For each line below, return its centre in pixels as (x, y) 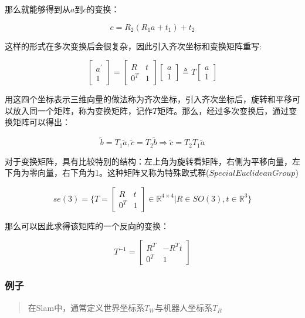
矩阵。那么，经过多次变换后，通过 (223, 110)
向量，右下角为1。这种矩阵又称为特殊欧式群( (123, 173)
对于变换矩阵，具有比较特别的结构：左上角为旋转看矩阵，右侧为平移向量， (148, 161)
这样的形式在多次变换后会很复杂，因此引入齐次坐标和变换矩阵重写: (133, 46)
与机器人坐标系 (184, 307)
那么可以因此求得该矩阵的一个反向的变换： (87, 225)
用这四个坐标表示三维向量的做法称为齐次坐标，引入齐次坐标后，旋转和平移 (148, 99)
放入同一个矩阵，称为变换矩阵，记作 (82, 110)
